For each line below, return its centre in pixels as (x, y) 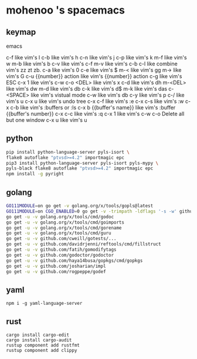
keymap (21, 32)
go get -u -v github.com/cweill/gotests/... (61, 239)
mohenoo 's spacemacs (65, 10)
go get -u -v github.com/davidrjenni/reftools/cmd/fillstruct (84, 244)
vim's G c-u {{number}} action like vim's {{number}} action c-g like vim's (94, 76)
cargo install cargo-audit (39, 340)
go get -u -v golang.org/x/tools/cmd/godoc (60, 217)
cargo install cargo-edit (38, 335)
